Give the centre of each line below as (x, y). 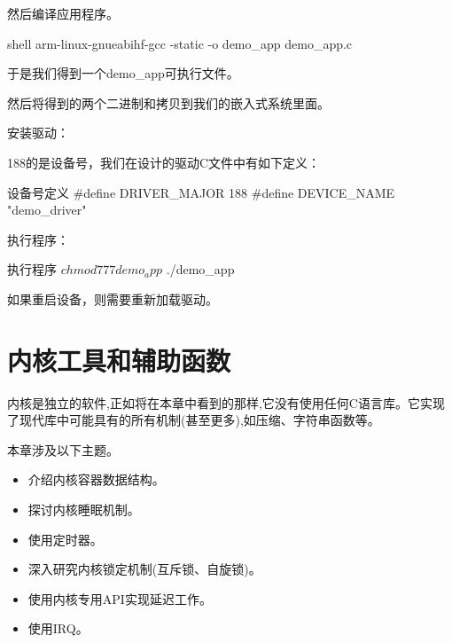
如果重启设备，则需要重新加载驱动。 (113, 298)
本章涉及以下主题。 (63, 449)
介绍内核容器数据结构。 (96, 479)
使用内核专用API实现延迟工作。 (120, 598)
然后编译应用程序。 (63, 13)
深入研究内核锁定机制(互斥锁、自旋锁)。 (144, 569)
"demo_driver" (47, 210)
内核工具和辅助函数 (119, 360)
